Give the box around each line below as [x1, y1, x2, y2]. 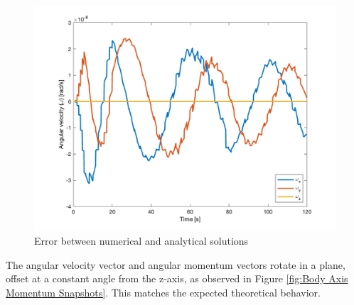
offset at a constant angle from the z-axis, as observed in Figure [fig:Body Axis [6, 271, 348, 286]
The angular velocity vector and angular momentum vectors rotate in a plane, [6, 257, 345, 272]
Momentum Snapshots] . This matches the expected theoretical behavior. [6, 284, 321, 299]
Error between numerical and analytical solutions [34, 233, 249, 248]
